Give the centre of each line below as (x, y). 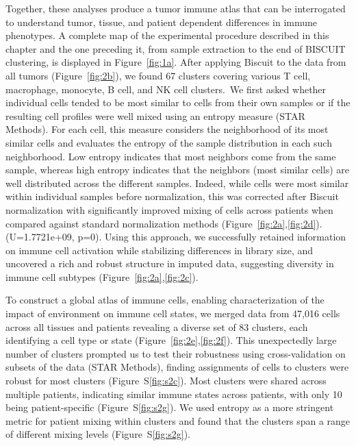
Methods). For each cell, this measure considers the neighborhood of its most (167, 129)
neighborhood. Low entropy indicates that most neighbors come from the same (171, 156)
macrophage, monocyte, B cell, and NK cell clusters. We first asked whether (166, 89)
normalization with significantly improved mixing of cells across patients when (169, 209)
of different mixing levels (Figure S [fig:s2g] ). (98, 434)
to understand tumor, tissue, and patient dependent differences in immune (162, 22)
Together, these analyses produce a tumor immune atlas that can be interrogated (176, 8)
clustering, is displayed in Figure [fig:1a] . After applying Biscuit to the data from (176, 62)
